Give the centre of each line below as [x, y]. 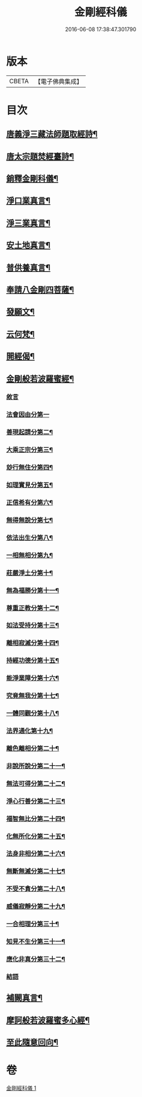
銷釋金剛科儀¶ [32, 179]
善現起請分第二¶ [30, 432]
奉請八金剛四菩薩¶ [40, 290]
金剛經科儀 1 [21, 1088]
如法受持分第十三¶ [33, 625]
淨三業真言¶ [28, 223]
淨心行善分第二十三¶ [36, 801]
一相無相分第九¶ [30, 555]
